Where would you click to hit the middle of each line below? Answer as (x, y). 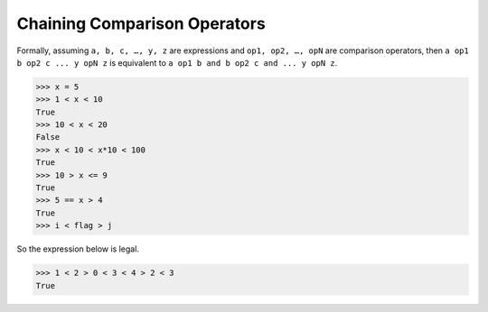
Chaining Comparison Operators (141, 23)
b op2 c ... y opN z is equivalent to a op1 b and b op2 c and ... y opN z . (177, 62)
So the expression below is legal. (78, 249)
